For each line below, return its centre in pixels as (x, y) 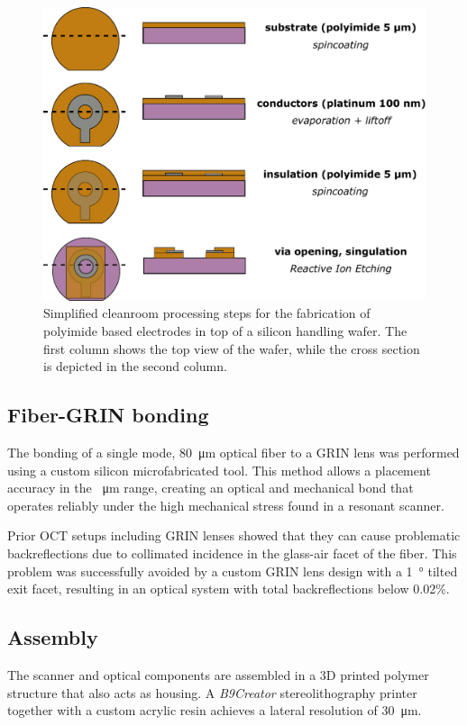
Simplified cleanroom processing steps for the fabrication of (207, 313)
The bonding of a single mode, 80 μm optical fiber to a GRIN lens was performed (233, 453)
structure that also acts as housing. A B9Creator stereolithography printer (212, 692)
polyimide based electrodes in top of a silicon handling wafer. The (225, 331)
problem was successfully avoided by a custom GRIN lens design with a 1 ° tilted (233, 571)
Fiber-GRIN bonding (108, 415)
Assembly (53, 637)
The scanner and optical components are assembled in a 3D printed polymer (218, 674)
